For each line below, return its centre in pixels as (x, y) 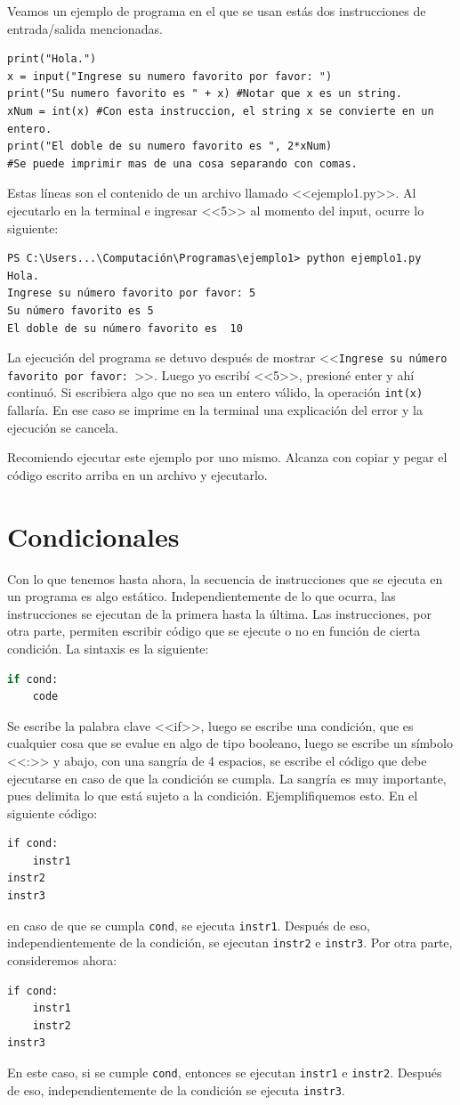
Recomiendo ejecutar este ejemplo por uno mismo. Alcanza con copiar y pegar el (227, 457)
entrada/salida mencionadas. (85, 28)
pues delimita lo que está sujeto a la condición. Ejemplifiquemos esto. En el (213, 796)
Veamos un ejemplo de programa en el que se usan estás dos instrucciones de (217, 11)
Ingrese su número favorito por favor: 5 (132, 293)
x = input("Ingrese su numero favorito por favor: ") (170, 76)
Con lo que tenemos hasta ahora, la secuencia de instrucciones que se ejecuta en (225, 578)
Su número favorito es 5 (81, 310)
